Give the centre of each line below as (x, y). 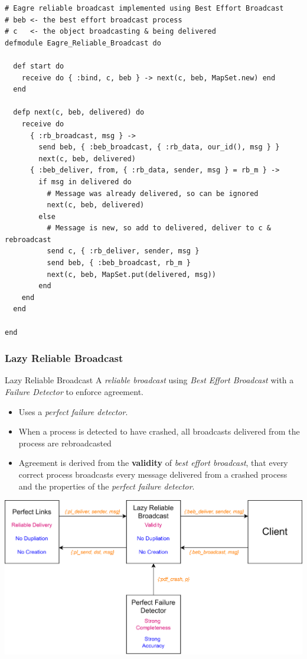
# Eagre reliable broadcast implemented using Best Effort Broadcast (144, 8)
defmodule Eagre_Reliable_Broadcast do (83, 43)
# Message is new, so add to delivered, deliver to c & (159, 228)
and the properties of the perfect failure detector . (107, 486)
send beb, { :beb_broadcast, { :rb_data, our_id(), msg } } (159, 147)
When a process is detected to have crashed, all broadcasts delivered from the (159, 431)
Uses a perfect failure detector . (73, 411)
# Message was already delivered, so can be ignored (153, 193)
